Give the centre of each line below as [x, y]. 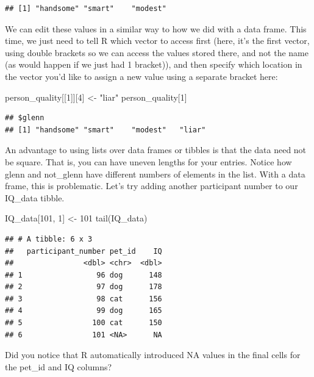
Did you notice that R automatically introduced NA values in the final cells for [153, 355]
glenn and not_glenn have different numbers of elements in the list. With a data [155, 174]
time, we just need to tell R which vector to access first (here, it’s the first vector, [157, 41]
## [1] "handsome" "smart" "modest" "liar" [105, 130]
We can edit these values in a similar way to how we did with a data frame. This [156, 28]
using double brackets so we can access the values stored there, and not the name [157, 52]
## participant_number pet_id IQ [84, 251]
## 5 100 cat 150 [84, 323]
